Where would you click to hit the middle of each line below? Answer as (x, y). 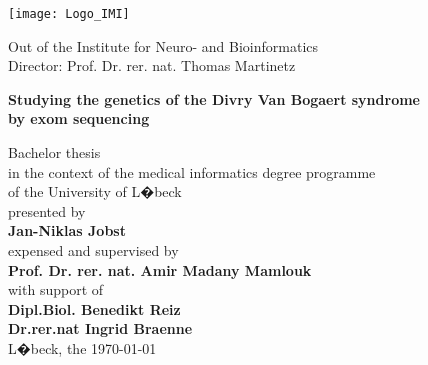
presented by (47, 210)
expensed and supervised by (93, 250)
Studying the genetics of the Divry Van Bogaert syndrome (214, 98)
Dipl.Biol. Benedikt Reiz (94, 308)
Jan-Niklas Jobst (67, 230)
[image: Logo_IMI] (69, 14)
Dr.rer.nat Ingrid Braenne (100, 328)
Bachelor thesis (54, 152)
